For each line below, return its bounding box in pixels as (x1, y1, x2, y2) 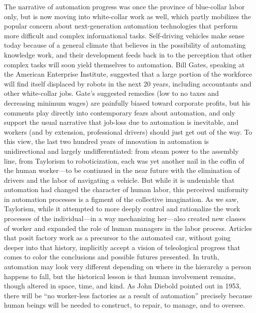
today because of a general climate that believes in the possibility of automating (4, 40, 246, 50)
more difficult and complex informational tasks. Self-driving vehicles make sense (4, 30, 245, 40)
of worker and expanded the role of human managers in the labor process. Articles (4, 223, 252, 233)
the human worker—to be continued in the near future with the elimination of (4, 165, 240, 175)
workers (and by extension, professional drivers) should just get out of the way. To (4, 126, 252, 137)
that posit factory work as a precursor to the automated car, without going (4, 232, 231, 243)
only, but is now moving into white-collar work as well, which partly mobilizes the (4, 11, 251, 21)
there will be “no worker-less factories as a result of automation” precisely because (4, 290, 252, 300)
